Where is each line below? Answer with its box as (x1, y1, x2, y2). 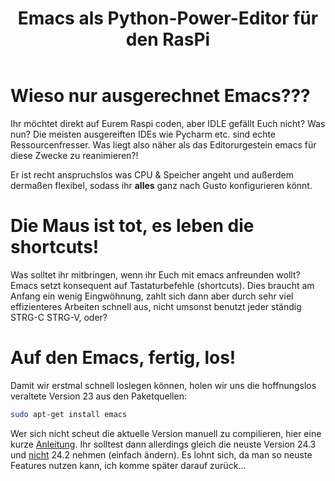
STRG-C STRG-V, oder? (10, 311, 108, 323)
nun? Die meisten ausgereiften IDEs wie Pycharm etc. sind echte (10, 128, 277, 140)
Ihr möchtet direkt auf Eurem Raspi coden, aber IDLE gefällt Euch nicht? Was (10, 117, 326, 129)
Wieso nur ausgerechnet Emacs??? (10, 85, 311, 107)
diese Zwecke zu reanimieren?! (10, 149, 139, 161)
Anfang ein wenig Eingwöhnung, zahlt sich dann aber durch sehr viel (10, 290, 294, 302)
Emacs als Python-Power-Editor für (17, 7, 319, 30)
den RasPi (125, 28, 211, 51)
